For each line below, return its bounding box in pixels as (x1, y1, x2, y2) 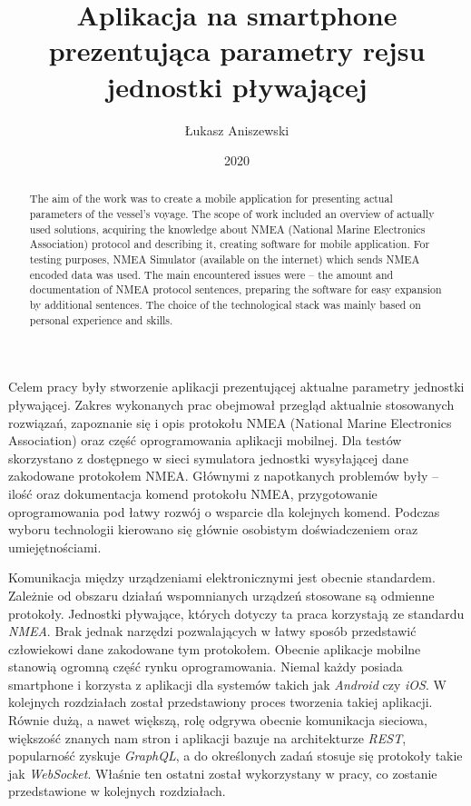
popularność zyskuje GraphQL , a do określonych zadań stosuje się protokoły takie (8, 746, 463, 765)
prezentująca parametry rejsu (48, 32, 426, 69)
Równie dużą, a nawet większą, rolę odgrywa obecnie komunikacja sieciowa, (8, 711, 427, 730)
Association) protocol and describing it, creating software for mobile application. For (29, 236, 430, 252)
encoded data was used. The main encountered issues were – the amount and (29, 266, 394, 282)
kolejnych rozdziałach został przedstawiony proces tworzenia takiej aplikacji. (8, 692, 433, 711)
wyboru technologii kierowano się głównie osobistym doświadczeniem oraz (8, 520, 418, 539)
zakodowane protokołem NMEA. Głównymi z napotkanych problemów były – (8, 466, 439, 485)
